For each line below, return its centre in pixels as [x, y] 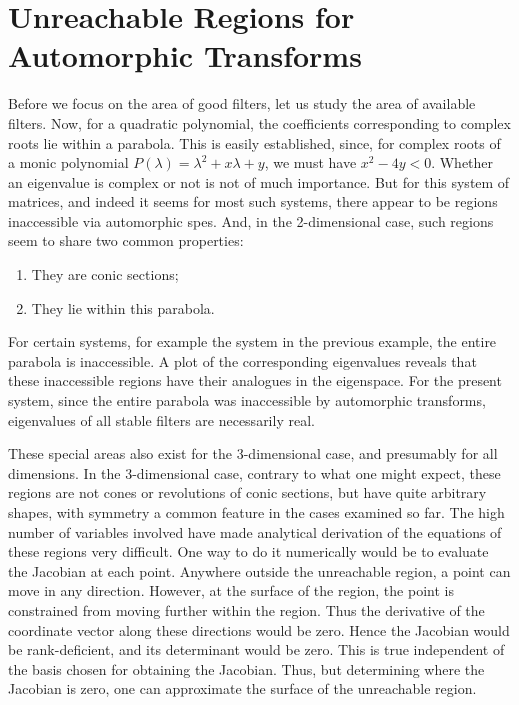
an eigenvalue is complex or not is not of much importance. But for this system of [259, 181]
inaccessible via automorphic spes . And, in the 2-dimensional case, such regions [251, 220]
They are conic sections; [105, 274]
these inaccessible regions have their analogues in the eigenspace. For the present [255, 380]
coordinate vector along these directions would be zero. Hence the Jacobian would [259, 629]
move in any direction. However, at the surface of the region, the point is [231, 590]
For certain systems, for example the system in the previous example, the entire [252, 341]
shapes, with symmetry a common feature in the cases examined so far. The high [256, 512]
